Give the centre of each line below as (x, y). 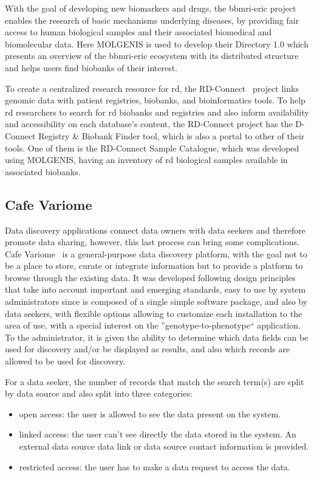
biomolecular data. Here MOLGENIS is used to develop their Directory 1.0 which (157, 44)
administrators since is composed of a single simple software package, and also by (156, 301)
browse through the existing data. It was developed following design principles (150, 277)
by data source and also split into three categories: (99, 393)
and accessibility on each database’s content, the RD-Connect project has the (149, 124)
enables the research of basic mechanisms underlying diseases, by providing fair (152, 20)
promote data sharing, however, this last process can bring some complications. (152, 242)
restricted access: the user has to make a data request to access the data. (155, 466)
